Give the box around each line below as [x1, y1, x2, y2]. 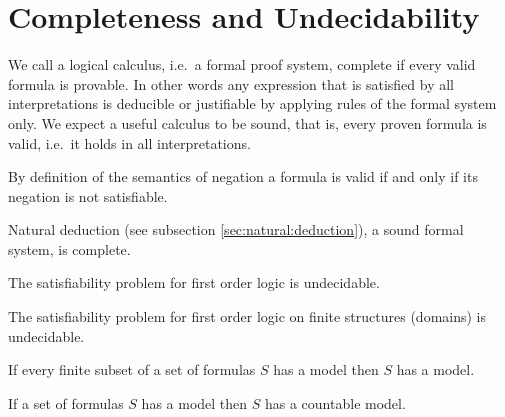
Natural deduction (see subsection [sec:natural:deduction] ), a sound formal [8, 219, 464, 240]
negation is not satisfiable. [8, 185, 168, 206]
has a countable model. [264, 392, 406, 413]
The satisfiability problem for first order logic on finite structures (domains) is [8, 306, 487, 327]
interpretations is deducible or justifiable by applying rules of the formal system [8, 93, 497, 114]
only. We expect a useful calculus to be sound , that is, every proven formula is [8, 112, 487, 133]
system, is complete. [8, 238, 131, 259]
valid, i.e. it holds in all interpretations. [8, 132, 251, 153]
